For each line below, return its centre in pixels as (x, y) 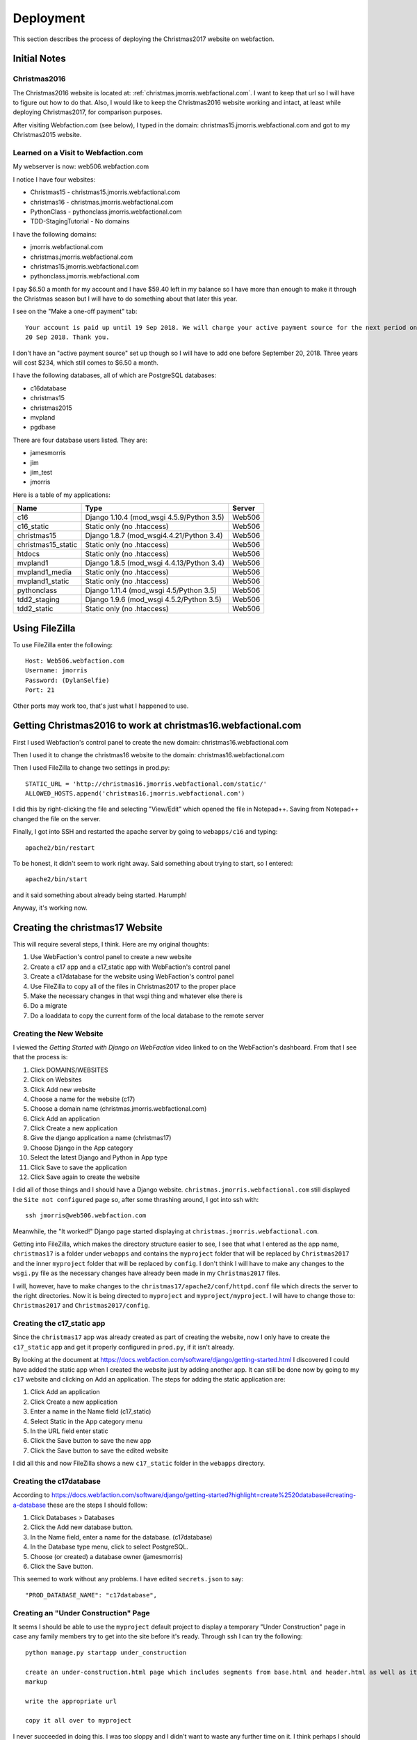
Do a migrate (49, 1006)
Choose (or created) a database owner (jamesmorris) (107, 1556)
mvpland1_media (44, 572)
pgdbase (43, 427)
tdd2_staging (39, 600)
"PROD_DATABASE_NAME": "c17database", (91, 1595)
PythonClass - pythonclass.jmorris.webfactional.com (106, 212)
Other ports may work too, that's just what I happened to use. (101, 706)
